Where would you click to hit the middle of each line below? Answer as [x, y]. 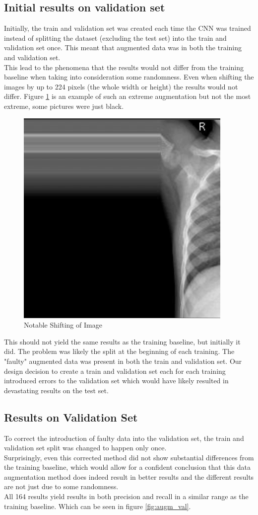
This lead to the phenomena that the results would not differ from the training [124, 67]
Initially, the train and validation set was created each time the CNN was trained [128, 28]
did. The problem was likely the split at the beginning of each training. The [119, 351]
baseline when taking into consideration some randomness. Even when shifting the [129, 77]
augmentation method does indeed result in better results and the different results [129, 476]
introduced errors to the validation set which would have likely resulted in [116, 381]
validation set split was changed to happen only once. [85, 448]
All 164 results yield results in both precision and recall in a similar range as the [126, 496]
